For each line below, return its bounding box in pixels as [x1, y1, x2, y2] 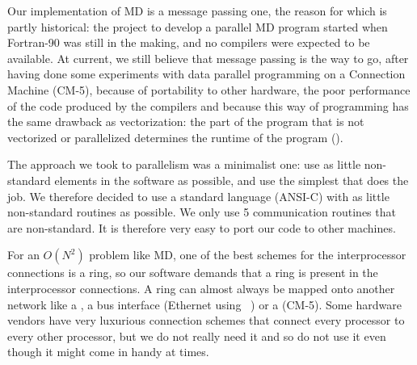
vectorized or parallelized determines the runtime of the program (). [7, 128, 343, 145]
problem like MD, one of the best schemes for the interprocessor [89, 246, 406, 263]
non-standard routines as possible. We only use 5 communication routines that [7, 203, 396, 220]
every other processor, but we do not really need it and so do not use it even [7, 327, 386, 344]
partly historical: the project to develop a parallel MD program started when [7, 18, 388, 35]
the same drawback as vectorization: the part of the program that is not [7, 113, 364, 130]
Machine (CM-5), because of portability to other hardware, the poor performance [7, 81, 411, 98]
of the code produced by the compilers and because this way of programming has [7, 97, 409, 114]
